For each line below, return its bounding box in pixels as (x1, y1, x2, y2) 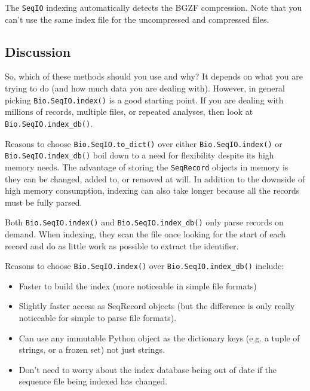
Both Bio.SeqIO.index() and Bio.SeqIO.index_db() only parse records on (5, 216, 284, 228)
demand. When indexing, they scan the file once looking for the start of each (5, 227, 286, 240)
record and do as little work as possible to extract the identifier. (5, 239, 239, 252)
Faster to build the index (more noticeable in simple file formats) (19, 279, 257, 292)
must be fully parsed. (5, 195, 82, 208)
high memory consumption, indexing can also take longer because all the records (5, 184, 300, 197)
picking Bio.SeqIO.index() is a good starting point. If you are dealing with (5, 93, 284, 106)
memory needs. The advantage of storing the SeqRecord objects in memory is (5, 160, 288, 173)
